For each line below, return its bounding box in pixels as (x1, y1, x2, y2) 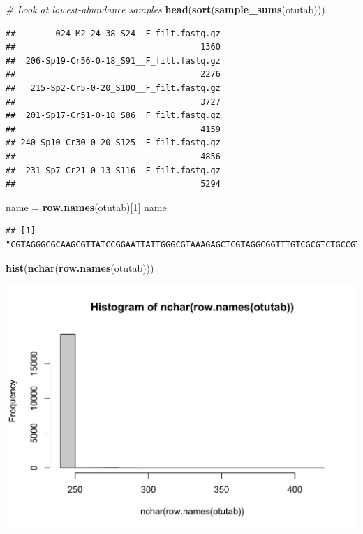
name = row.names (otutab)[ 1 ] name (6, 199, 167, 214)
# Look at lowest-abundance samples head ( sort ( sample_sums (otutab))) (6, 2, 325, 16)
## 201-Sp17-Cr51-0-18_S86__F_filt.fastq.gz (6, 110, 221, 121)
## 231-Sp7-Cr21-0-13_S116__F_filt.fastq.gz (6, 165, 221, 175)
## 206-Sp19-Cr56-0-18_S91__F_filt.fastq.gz (6, 55, 221, 66)
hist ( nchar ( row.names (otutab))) (6, 260, 154, 275)
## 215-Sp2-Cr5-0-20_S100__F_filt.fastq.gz (6, 82, 221, 93)
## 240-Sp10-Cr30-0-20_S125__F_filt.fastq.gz (6, 138, 221, 148)
